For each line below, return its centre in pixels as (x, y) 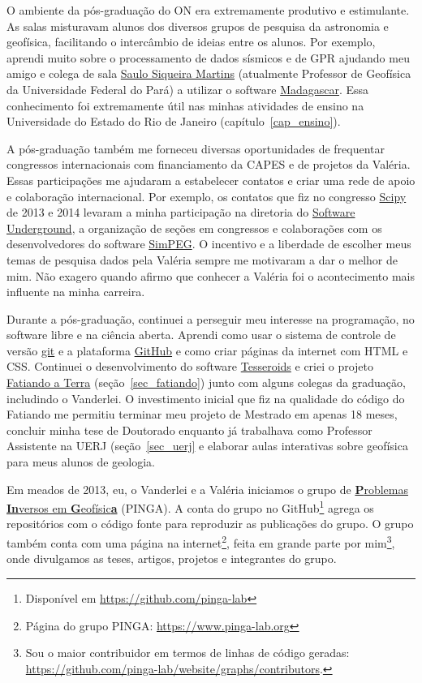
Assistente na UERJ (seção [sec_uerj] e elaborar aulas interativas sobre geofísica (207, 446)
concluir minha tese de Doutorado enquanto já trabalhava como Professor (189, 430)
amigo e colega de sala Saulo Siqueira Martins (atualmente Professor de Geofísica (209, 73)
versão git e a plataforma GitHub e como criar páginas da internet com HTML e (207, 350)
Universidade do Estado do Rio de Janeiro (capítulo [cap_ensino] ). (174, 121)
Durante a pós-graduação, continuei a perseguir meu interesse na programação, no (211, 318)
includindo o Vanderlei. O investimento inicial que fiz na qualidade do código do (206, 398)
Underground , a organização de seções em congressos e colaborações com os (194, 228)
